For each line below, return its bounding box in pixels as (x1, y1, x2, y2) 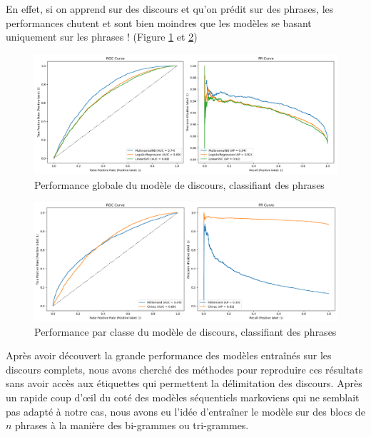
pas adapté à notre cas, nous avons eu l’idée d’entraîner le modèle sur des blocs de (6, 403, 365, 418)
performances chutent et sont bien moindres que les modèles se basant (6, 15, 312, 30)
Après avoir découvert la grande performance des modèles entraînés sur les (6, 348, 332, 363)
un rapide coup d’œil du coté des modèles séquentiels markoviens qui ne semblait (6, 389, 360, 404)
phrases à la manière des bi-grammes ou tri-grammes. (15, 418, 249, 433)
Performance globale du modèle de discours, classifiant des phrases (34, 177, 325, 192)
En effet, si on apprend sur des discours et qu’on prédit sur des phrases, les (6, 1, 334, 16)
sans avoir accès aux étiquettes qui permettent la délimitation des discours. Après (6, 376, 362, 391)
